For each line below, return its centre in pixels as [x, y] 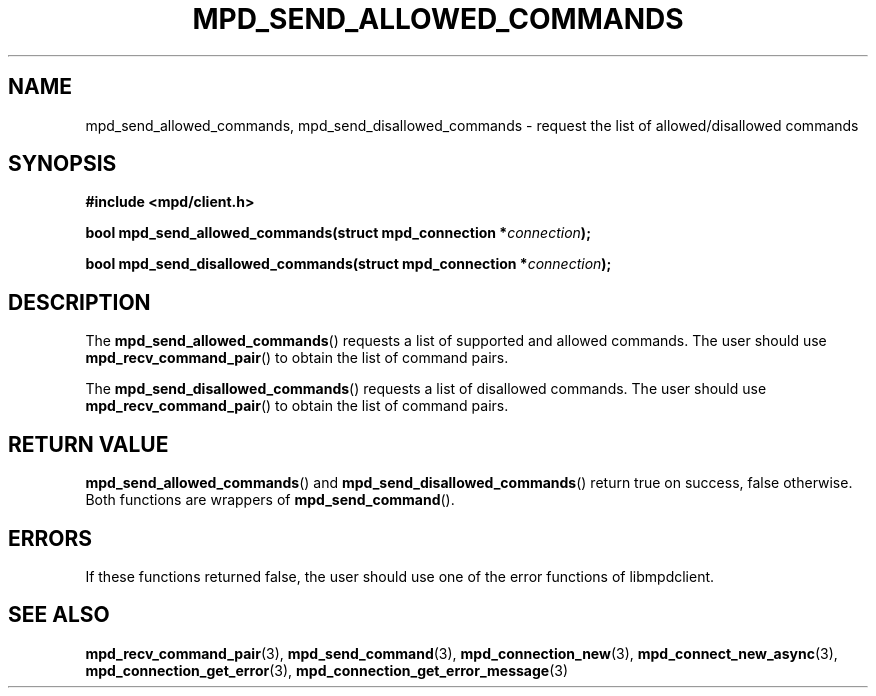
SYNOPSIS [62, 164]
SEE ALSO [59, 615]
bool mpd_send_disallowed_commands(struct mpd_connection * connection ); [348, 264]
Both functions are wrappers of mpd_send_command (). [270, 500]
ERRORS [50, 538]
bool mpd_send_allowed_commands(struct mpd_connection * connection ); [338, 233]
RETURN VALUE [88, 444]
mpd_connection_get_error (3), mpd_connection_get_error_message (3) [327, 670]
